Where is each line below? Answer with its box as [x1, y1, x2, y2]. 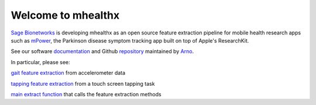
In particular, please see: [11, 58, 70, 65]
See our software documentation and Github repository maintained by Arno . [11, 48, 194, 55]
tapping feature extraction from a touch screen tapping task [11, 80, 155, 87]
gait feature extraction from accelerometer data [11, 69, 126, 76]
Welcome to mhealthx [11, 9, 120, 22]
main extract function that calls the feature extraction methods [11, 90, 162, 97]
